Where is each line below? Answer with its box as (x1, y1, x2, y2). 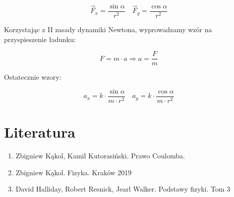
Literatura (4, 122, 75, 142)
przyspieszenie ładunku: (4, 34, 76, 44)
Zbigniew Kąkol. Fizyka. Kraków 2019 (15, 167, 132, 177)
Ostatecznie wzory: (4, 72, 61, 82)
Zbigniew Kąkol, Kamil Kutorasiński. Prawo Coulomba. (15, 150, 185, 161)
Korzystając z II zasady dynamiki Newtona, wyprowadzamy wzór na (4, 24, 212, 35)
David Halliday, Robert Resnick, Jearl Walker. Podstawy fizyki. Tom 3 (15, 184, 231, 194)
